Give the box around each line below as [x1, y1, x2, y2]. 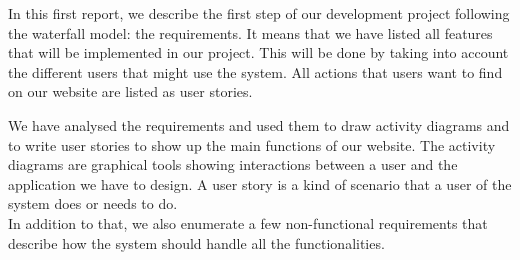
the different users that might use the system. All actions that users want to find [8, 61, 503, 82]
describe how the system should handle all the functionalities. [8, 232, 385, 253]
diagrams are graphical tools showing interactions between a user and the [8, 154, 458, 175]
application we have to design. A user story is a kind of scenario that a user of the [8, 173, 512, 194]
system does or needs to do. [8, 193, 178, 214]
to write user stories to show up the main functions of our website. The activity [8, 134, 496, 155]
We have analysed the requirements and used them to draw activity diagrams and [8, 114, 510, 135]
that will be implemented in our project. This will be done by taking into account [8, 42, 509, 63]
